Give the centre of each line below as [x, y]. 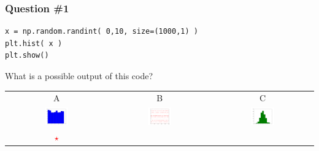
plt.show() [27, 56]
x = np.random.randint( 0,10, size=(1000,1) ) [102, 32]
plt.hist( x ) [34, 43]
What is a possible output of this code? [79, 75]
